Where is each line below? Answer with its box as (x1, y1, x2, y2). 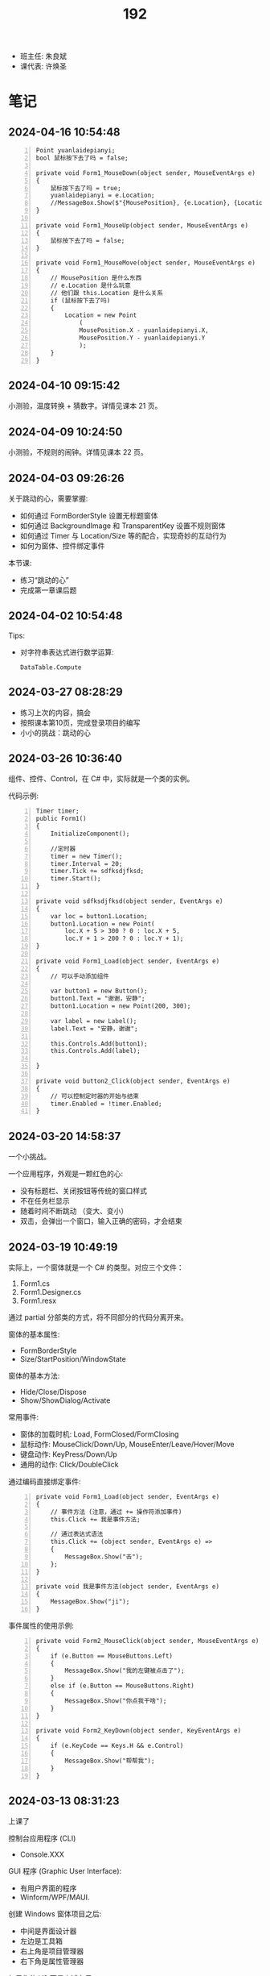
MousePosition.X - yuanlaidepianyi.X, (79, 327, 209, 335)
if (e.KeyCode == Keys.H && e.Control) (50, 1742, 184, 1750)
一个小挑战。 (8, 1152, 51, 1162)
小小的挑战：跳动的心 (19, 727, 91, 738)
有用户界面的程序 (19, 1883, 77, 1893)
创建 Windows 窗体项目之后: (8, 1909, 102, 1919)
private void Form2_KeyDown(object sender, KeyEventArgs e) (35, 1727, 242, 1735)
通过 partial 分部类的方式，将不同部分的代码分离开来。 (8, 1312, 189, 1322)
